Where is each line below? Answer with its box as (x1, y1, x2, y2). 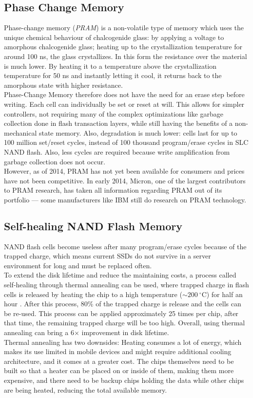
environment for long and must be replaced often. (4, 260, 152, 270)
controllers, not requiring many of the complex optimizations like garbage (4, 108, 223, 119)
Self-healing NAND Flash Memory (4, 218, 182, 233)
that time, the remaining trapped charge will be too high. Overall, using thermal (4, 318, 245, 328)
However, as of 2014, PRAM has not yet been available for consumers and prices (4, 166, 245, 176)
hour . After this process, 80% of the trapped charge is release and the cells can (4, 298, 241, 309)
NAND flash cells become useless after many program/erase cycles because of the (4, 241, 247, 251)
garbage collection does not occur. (4, 156, 105, 166)
